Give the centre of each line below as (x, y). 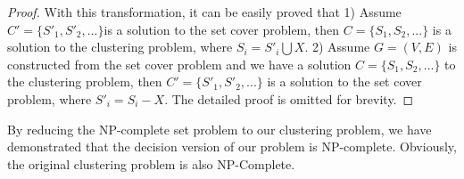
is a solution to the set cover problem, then (222, 29)
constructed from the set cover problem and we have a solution (179, 64)
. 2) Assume (337, 47)
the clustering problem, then (85, 81)
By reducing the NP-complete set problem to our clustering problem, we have (220, 129)
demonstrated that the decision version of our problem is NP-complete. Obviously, (232, 146)
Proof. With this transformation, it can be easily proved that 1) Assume (204, 12)
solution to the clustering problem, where (120, 47)
